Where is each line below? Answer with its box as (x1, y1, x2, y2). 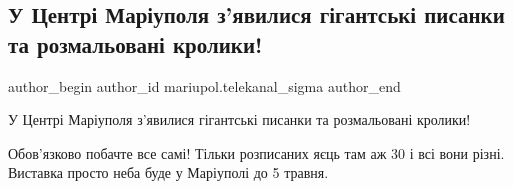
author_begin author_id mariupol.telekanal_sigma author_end (8, 75, 401, 96)
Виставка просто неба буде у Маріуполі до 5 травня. (8, 162, 329, 183)
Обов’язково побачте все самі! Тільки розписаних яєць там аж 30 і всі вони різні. (8, 142, 505, 163)
